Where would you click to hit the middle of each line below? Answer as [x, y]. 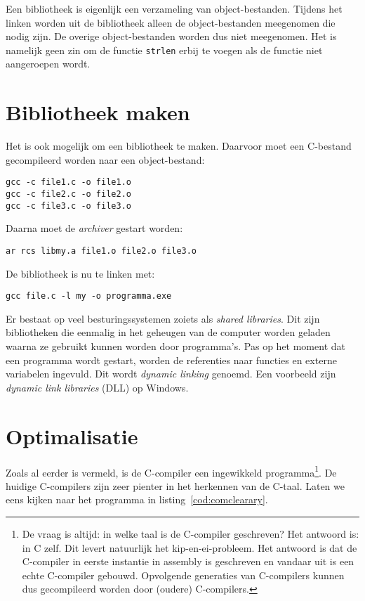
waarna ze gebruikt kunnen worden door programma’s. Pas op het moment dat [175, 346]
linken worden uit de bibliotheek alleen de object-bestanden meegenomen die [171, 22]
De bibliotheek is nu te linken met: [80, 273]
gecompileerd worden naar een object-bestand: [105, 159]
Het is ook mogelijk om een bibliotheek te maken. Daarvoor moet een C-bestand [179, 146]
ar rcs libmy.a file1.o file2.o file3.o [101, 251]
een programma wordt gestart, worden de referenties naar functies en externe [171, 360]
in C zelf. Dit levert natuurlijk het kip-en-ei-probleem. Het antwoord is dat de [190, 547]
